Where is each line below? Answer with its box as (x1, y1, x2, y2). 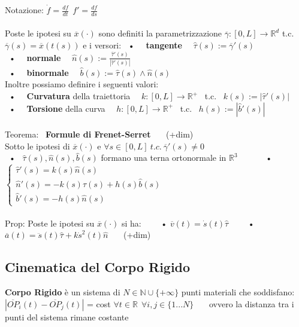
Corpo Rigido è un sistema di (5, 286, 120, 298)
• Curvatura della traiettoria (8, 90, 131, 102)
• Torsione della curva (8, 102, 105, 114)
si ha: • (121, 216, 168, 229)
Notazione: (5, 4, 44, 16)
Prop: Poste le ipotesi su (5, 216, 95, 229)
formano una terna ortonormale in (101, 151, 226, 164)
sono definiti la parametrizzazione (98, 27, 222, 39)
